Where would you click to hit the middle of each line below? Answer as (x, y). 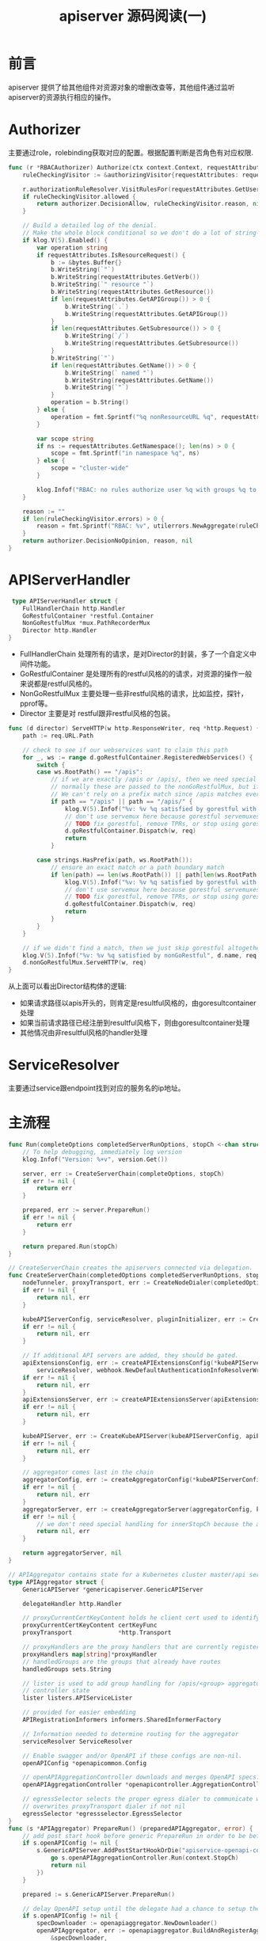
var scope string (65, 439)
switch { (51, 765)
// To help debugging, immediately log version (102, 1152)
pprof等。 (36, 704)
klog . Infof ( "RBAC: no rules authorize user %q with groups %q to (147, 489)
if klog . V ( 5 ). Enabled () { (65, 240)
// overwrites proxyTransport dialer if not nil (104, 1806)
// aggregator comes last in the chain (88, 1473)
